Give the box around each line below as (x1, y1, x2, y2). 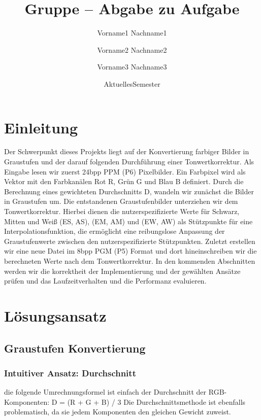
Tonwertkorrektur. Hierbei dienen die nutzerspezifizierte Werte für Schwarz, (4, 206, 240, 216)
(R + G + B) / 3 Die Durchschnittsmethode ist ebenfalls (67, 396, 246, 407)
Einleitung (4, 117, 78, 137)
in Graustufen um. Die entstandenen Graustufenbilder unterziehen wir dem (4, 196, 238, 206)
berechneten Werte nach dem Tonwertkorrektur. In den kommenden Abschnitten (4, 255, 255, 266)
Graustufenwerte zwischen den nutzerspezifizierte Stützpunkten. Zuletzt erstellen (4, 235, 255, 246)
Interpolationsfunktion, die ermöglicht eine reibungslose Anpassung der (4, 226, 225, 236)
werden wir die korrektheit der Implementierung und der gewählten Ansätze (4, 265, 241, 276)
